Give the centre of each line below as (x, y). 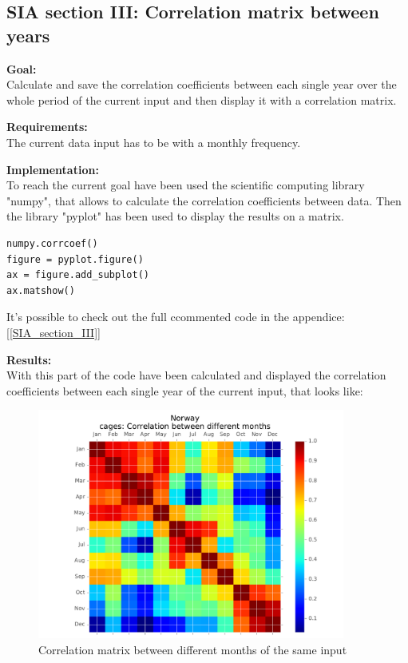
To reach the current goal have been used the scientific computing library (186, 185)
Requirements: (47, 127)
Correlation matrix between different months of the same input (193, 650)
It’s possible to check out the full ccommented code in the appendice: (176, 317)
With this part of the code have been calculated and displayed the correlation (196, 375)
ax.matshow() (41, 290)
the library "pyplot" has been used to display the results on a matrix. (175, 216)
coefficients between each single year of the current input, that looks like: (185, 390)
